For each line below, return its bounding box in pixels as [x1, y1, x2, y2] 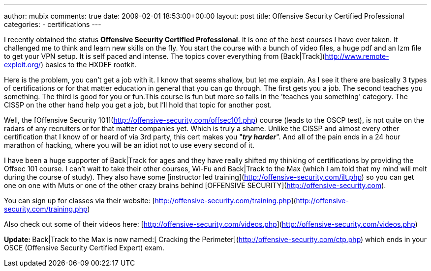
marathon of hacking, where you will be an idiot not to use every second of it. [4, 141, 254, 149]
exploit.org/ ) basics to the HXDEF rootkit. [4, 60, 137, 69]
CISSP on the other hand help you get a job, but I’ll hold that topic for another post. [4, 101, 272, 109]
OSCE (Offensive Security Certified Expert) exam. [4, 244, 164, 252]
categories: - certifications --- [4, 20, 101, 28]
